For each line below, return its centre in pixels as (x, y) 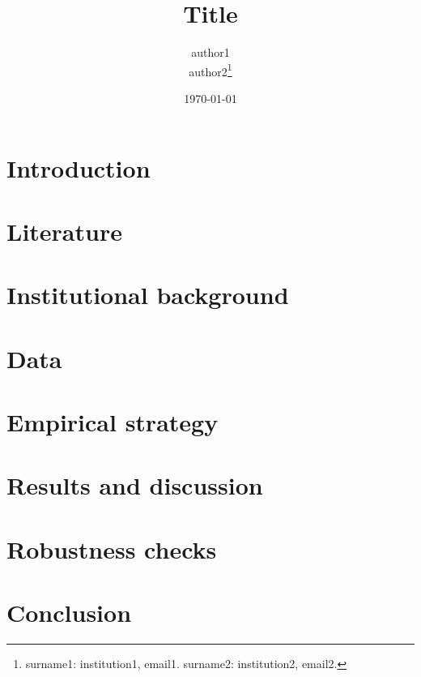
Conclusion (69, 613)
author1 (210, 52)
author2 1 (210, 70)
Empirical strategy (113, 422)
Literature (64, 231)
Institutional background (148, 295)
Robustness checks (112, 548)
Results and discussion (135, 485)
